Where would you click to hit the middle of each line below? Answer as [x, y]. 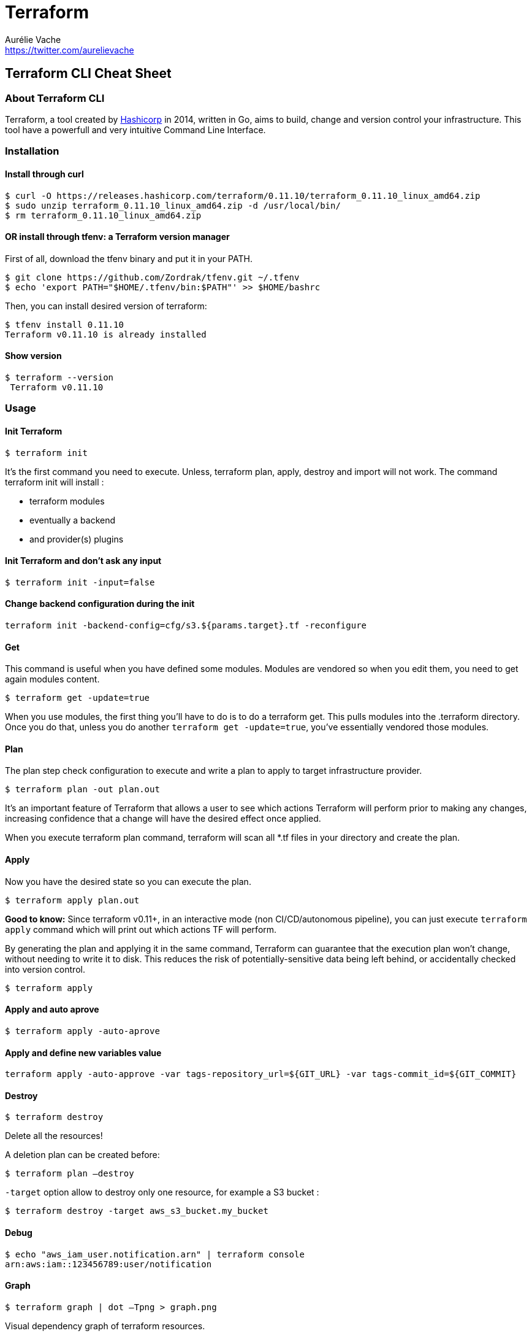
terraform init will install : [55, 482]
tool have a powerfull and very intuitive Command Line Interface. [135, 129]
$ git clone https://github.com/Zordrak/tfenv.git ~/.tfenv [152, 277]
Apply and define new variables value [83, 1052]
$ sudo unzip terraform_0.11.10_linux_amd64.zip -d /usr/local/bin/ [173, 205]
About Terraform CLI [55, 98]
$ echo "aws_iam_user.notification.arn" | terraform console [155, 1254]
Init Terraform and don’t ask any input [83, 561]
